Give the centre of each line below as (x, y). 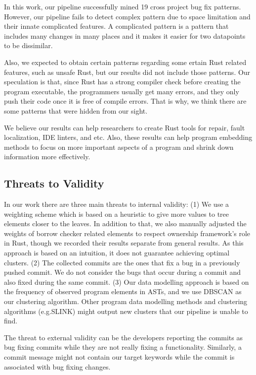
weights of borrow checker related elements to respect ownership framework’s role (127, 233)
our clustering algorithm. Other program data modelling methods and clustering (126, 301)
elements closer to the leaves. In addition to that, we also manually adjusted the (125, 223)
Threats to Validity (54, 183)
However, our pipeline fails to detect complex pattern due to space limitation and (127, 16)
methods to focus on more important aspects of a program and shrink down (119, 147)
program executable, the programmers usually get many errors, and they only (122, 91)
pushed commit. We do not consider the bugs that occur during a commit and (123, 272)
